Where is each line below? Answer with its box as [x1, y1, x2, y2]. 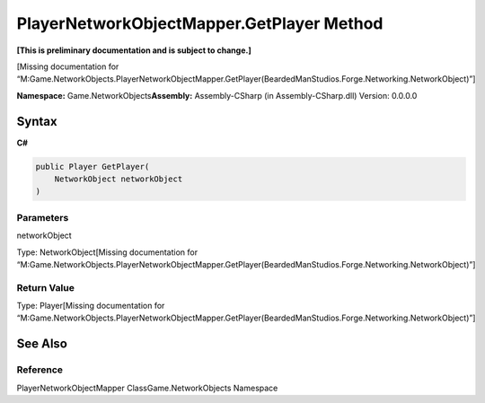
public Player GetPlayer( [35, 162, 150, 171]
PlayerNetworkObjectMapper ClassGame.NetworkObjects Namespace [16, 382, 278, 393]
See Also [16, 337, 67, 352]
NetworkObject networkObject [54, 174, 183, 184]
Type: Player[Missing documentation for [16, 301, 165, 311]
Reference [16, 364, 63, 376]
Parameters [16, 211, 69, 223]
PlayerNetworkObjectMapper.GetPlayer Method [16, 13, 384, 33]
